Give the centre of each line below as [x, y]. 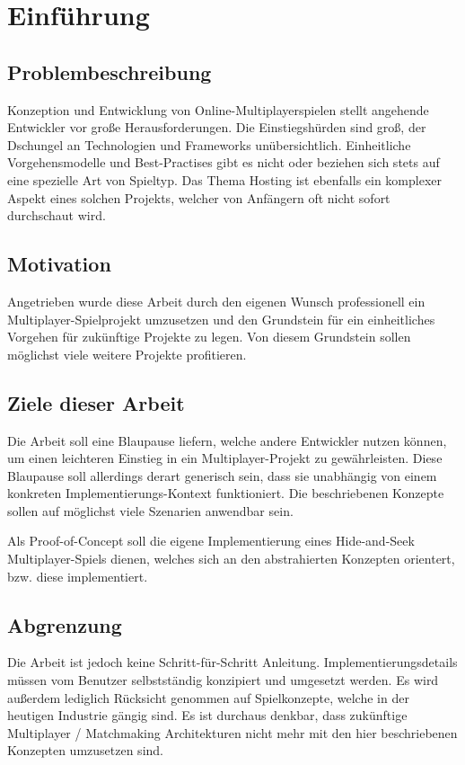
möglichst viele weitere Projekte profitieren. [127, 354]
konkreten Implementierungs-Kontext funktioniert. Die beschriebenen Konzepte [226, 493]
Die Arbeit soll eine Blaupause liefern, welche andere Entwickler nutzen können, [227, 440]
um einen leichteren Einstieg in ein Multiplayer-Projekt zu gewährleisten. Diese [225, 458]
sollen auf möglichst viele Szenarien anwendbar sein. [150, 510]
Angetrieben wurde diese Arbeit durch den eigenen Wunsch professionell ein [216, 301]
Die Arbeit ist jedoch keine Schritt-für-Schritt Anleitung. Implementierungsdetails [232, 662]
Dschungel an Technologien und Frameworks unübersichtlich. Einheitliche [209, 144]
